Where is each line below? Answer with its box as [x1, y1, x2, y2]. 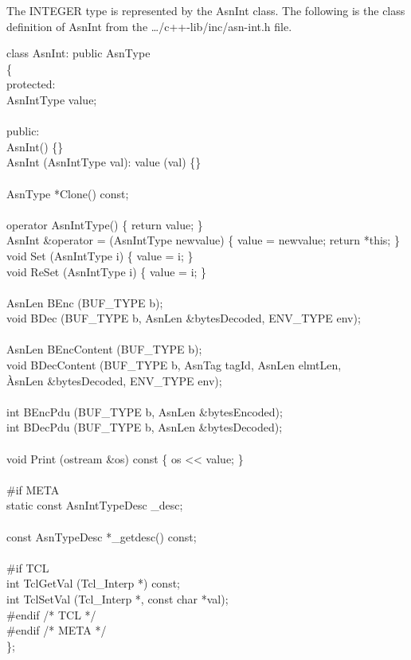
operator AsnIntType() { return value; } [6, 216, 203, 232]
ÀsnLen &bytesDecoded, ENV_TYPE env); [6, 372, 222, 389]
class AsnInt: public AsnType [6, 45, 151, 61]
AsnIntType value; [6, 91, 97, 107]
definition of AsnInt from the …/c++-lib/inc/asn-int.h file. [6, 18, 292, 34]
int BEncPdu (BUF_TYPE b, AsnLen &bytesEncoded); [6, 403, 283, 420]
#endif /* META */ [6, 622, 107, 639]
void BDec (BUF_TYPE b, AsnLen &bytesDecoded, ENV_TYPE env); [6, 310, 361, 326]
